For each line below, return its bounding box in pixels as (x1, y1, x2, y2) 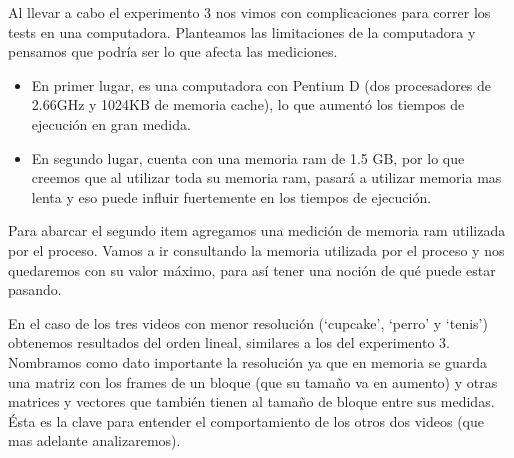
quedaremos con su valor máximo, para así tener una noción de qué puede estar (8, 259, 496, 280)
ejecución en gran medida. (31, 113, 191, 134)
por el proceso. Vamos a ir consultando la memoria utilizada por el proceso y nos (8, 239, 505, 260)
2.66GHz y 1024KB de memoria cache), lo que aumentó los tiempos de (31, 94, 465, 115)
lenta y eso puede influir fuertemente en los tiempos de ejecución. (31, 186, 432, 207)
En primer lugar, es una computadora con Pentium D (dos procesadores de (31, 74, 492, 95)
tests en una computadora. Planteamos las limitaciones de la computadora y (8, 21, 476, 42)
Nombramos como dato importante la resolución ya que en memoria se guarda (8, 351, 488, 372)
